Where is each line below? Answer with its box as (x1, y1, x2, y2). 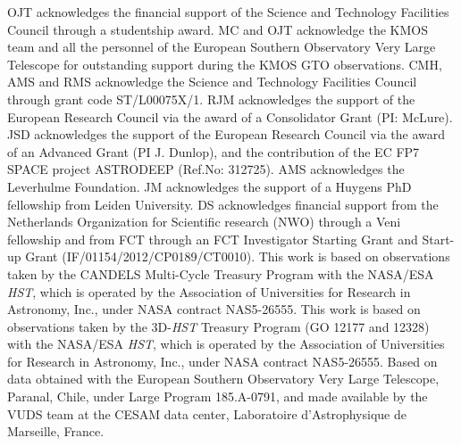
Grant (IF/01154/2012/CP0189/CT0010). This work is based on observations (25, 247, 450, 266)
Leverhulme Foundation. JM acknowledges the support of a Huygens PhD (7, 177, 412, 195)
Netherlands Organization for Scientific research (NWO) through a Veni (7, 212, 401, 231)
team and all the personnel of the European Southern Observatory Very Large (7, 37, 436, 56)
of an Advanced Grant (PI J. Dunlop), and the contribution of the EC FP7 (7, 142, 420, 161)
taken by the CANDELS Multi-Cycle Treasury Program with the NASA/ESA (7, 264, 434, 283)
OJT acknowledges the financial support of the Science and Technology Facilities (7, 3, 449, 21)
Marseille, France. (7, 422, 105, 441)
